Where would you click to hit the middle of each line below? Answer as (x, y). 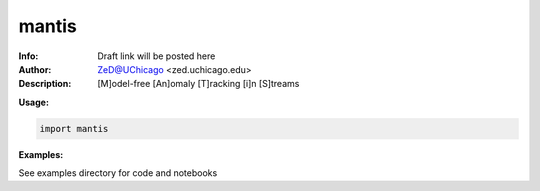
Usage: (34, 102)
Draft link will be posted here (156, 56)
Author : (35, 69)
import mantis (74, 128)
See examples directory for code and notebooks (118, 173)
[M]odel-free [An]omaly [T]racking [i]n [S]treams (198, 84)
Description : (45, 84)
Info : (28, 56)
